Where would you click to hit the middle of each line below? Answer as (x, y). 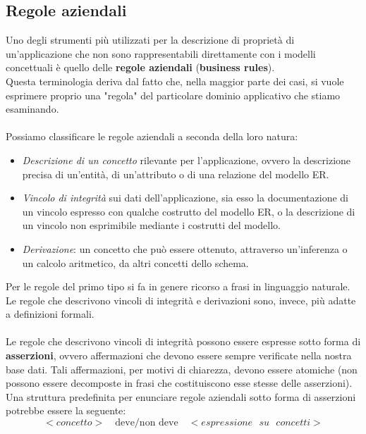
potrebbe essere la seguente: (66, 410)
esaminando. (32, 109)
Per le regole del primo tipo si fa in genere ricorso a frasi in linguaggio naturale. (178, 286)
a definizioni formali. (50, 314)
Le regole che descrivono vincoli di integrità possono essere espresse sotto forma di (183, 341)
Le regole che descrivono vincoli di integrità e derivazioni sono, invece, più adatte (181, 300)
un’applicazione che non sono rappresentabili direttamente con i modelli (161, 53)
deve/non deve (147, 423)
